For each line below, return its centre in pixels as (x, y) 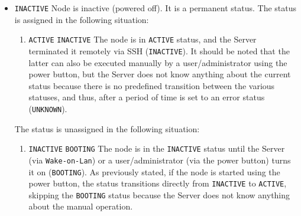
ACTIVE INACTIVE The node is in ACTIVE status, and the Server (143, 39)
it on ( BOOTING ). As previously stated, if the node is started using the (154, 171)
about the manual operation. (81, 206)
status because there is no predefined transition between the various (152, 85)
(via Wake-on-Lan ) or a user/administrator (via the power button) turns (160, 160)
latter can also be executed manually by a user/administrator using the (158, 62)
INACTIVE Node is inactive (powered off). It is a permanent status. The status (156, 8)
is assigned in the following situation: (82, 19)
